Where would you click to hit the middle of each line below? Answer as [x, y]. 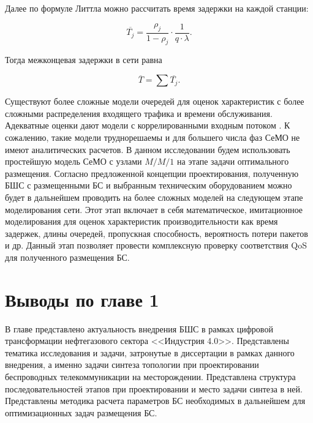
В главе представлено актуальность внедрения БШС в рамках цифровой [139, 328]
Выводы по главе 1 [82, 299]
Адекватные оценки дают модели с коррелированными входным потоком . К [148, 125]
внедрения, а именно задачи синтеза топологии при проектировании [132, 365]
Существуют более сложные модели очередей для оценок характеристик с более [155, 101]
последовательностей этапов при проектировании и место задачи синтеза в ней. [154, 388]
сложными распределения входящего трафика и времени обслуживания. [139, 113]
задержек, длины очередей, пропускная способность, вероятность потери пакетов [156, 233]
